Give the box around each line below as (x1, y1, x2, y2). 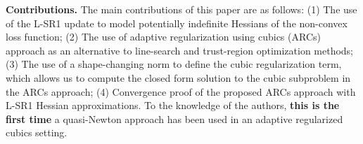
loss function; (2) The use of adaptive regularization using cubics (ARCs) (6, 29, 321, 44)
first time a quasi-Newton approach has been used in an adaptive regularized (6, 111, 343, 126)
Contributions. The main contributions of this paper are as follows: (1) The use (6, 2, 357, 16)
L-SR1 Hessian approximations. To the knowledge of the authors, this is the (6, 98, 340, 113)
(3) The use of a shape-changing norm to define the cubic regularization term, (6, 57, 342, 71)
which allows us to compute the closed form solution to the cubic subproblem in (6, 70, 351, 85)
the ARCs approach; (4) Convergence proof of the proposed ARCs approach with (6, 84, 356, 99)
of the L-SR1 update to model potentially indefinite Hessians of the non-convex (6, 15, 348, 30)
